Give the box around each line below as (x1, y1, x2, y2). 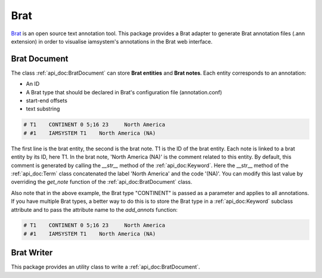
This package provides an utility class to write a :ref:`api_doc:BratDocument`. (11, 263, 200, 271)
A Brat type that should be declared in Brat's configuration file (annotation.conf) (26, 88, 222, 95)
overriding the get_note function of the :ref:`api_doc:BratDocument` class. (11, 178, 193, 186)
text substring (26, 105, 60, 113)
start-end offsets (26, 97, 68, 104)
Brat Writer (11, 248, 53, 258)
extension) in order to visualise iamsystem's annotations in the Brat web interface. (11, 38, 213, 45)
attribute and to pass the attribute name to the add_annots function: (11, 206, 178, 213)
